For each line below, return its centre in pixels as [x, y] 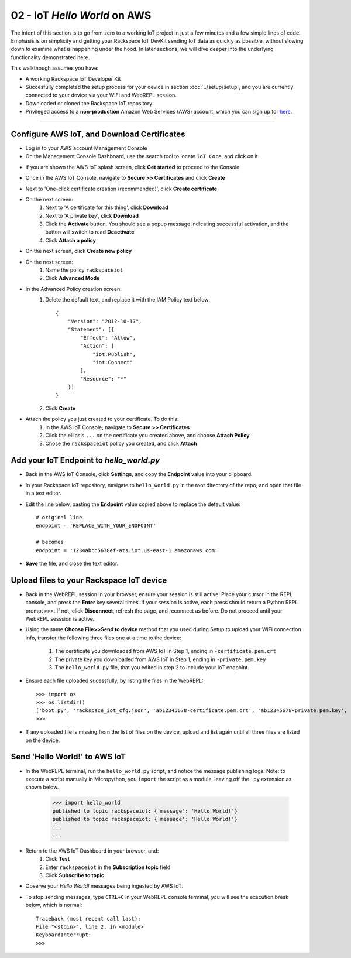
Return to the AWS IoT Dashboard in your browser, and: [92, 851]
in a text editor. [43, 493]
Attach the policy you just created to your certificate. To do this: [102, 419]
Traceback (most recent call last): [88, 918]
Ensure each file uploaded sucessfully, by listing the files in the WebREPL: [115, 681]
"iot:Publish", [114, 354]
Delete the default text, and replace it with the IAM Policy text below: [128, 300]
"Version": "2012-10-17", [105, 321]
